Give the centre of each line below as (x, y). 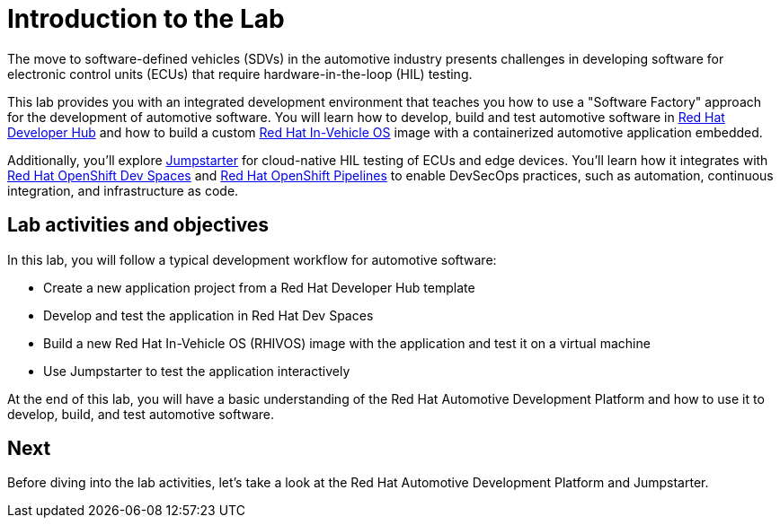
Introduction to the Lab (146, 19)
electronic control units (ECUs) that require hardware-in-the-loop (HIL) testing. (240, 74)
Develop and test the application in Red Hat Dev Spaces (208, 315)
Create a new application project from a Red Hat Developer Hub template (259, 287)
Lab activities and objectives (138, 225)
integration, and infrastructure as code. (123, 190)
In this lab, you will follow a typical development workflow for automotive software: (252, 259)
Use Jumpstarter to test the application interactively (197, 371)
